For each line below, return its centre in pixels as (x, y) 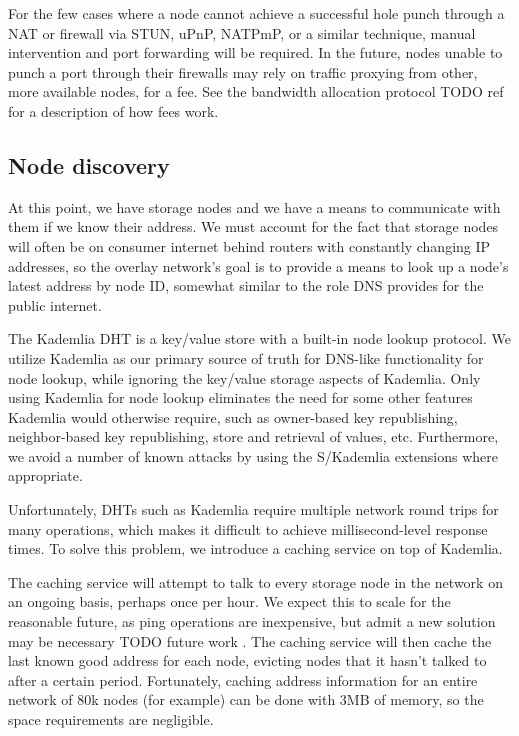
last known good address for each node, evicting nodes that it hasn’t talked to (247, 660)
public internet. (55, 304)
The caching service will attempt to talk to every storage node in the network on (255, 581)
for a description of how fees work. (113, 110)
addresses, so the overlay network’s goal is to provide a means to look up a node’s (258, 265)
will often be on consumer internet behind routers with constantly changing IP (249, 245)
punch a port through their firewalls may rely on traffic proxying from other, (243, 71)
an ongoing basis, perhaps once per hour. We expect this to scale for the (229, 601)
